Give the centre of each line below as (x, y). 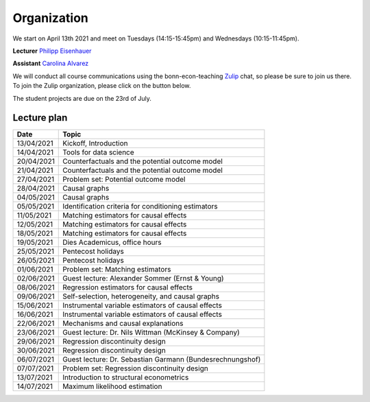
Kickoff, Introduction (95, 143)
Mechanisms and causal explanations (123, 324)
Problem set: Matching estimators (117, 270)
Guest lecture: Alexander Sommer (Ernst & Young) (143, 279)
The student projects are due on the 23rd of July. (82, 98)
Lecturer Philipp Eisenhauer (52, 51)
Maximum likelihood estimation (112, 386)
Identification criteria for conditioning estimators (140, 206)
